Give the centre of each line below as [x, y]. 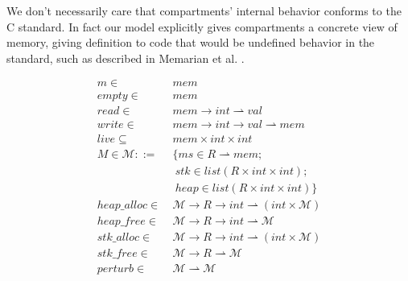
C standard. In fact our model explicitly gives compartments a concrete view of [202, 26]
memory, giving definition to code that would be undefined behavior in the [191, 42]
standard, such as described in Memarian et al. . [126, 58]
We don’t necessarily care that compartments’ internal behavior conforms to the [204, 10]
